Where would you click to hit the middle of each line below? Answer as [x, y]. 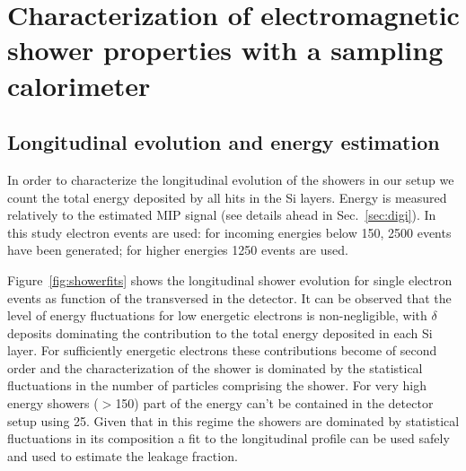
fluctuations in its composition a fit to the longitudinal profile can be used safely [229, 438]
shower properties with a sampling [225, 50]
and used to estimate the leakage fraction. [123, 455]
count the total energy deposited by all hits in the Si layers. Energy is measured [227, 197]
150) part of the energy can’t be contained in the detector [274, 403]
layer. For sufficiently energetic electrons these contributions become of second [222, 350]
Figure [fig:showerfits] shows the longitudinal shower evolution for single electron [230, 279]
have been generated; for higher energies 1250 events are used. [178, 250]
